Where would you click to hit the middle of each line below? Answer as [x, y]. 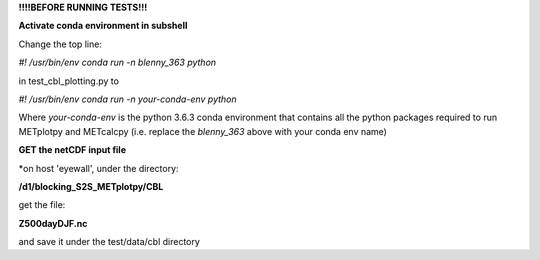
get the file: [42, 205]
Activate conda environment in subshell [103, 26]
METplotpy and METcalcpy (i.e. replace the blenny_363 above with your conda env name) [202, 131]
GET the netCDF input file [72, 150]
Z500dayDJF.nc [53, 223]
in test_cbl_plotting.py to [69, 81]
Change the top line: [60, 44]
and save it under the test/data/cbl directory [109, 242]
